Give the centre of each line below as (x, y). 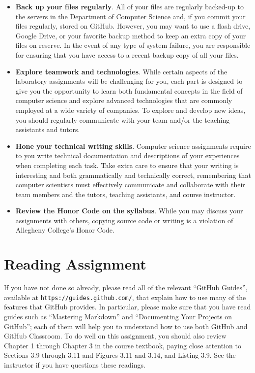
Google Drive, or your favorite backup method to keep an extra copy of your (131, 35)
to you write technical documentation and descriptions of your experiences (127, 155)
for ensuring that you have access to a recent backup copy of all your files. (127, 54)
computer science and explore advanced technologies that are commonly (124, 100)
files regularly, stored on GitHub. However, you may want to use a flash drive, (133, 26)
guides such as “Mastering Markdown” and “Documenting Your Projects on (118, 317)
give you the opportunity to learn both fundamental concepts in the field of (129, 90)
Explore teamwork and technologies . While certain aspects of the (121, 71)
